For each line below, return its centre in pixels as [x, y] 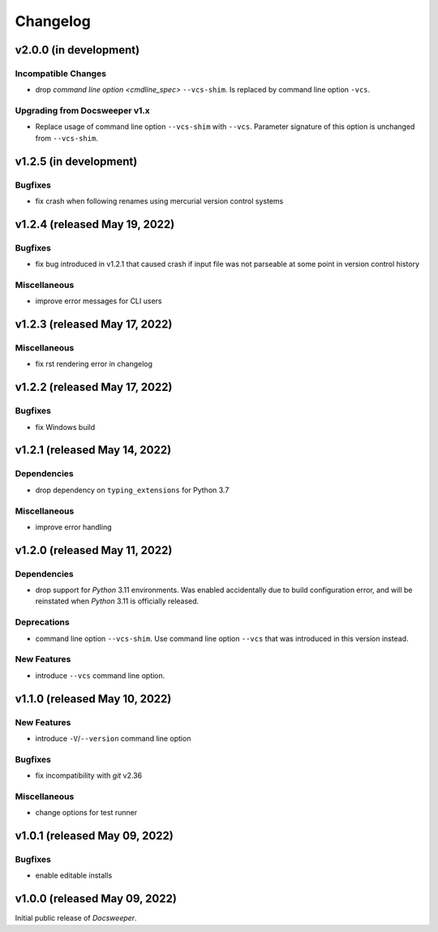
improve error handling [73, 526]
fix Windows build [65, 427]
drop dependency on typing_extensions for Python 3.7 [132, 490]
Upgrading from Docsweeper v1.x [82, 111]
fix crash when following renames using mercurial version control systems [159, 201]
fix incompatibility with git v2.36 [88, 775]
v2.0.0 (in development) [77, 50]
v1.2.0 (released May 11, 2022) [94, 550]
